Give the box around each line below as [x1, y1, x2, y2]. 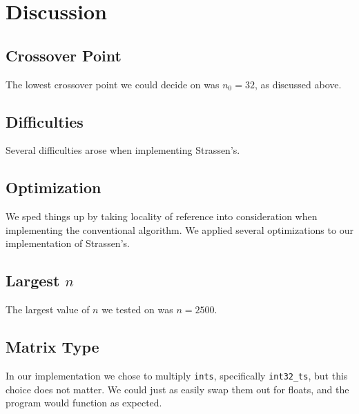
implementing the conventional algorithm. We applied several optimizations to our [6, 222, 353, 237]
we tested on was [101, 302, 173, 317]
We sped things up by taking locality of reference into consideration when [6, 209, 318, 224]
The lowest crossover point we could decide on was [6, 77, 220, 91]
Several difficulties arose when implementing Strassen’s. [6, 143, 240, 157]
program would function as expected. [6, 395, 162, 410]
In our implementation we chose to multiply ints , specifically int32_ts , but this [6, 368, 348, 382]
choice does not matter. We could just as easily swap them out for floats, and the [6, 382, 349, 396]
